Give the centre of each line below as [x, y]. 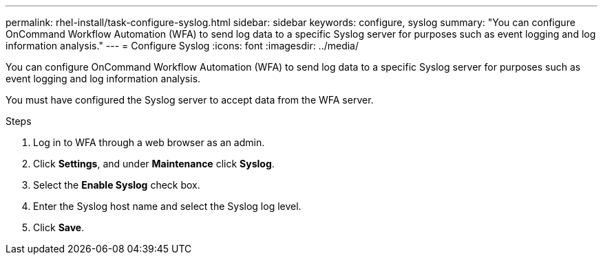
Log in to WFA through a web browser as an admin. [149, 142]
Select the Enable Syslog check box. [117, 185]
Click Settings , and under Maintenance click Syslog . [154, 164]
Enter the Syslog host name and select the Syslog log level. [167, 206]
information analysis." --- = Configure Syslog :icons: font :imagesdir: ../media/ [182, 46]
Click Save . [59, 227]
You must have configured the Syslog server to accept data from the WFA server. [190, 100]
